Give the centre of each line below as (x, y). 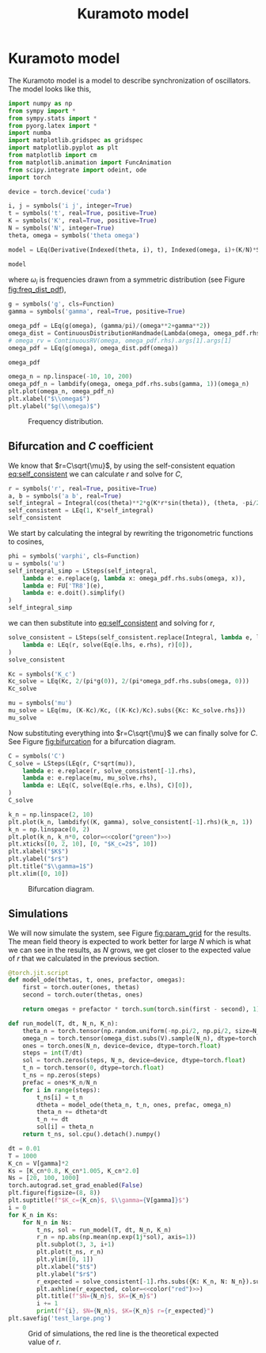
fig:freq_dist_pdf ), (37, 290)
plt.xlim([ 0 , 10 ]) (38, 873)
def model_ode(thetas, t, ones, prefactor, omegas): (97, 980)
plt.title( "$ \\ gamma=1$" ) (51, 866)
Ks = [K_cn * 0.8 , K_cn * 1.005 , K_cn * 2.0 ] (74, 1171)
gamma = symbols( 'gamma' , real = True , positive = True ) (97, 312)
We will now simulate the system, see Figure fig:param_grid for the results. (130, 933)
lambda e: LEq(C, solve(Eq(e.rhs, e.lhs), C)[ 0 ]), (108, 786)
